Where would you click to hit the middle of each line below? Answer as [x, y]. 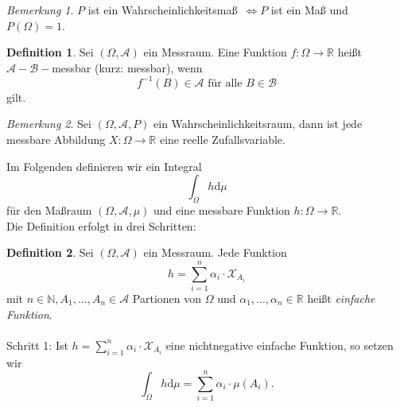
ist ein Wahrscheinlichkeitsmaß [163, 10]
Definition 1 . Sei [50, 52]
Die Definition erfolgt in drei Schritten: [101, 225]
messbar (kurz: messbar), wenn [127, 67]
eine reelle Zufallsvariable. [222, 140]
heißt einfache [341, 298]
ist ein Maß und [309, 10]
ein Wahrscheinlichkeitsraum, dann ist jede [258, 124]
